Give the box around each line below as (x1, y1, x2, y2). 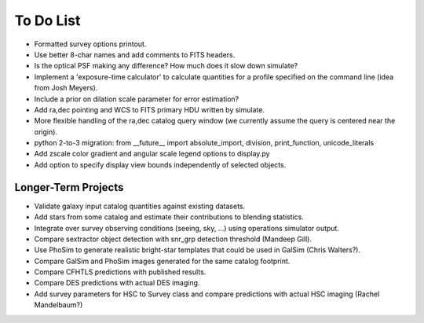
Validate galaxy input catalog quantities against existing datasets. (34, 201, 246, 211)
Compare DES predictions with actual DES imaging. (34, 278, 200, 288)
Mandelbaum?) (34, 300, 83, 310)
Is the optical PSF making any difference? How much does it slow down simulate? (34, 61, 298, 71)
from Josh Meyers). (34, 83, 98, 93)
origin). (34, 127, 58, 137)
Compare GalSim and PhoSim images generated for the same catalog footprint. (34, 256, 291, 266)
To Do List (14, 12, 81, 29)
